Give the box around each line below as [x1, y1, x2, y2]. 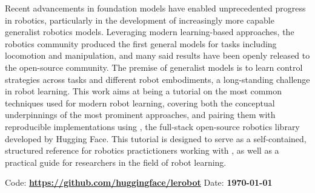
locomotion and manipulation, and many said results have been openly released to [5, 49, 310, 62]
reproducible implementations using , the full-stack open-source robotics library [5, 120, 300, 132]
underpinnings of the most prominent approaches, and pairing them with [5, 108, 276, 121]
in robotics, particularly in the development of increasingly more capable [5, 13, 274, 26]
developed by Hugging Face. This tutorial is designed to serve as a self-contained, [5, 132, 307, 145]
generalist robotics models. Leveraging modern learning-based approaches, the [5, 25, 294, 38]
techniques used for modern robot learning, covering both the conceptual [5, 96, 275, 109]
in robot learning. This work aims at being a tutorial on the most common [5, 85, 282, 97]
